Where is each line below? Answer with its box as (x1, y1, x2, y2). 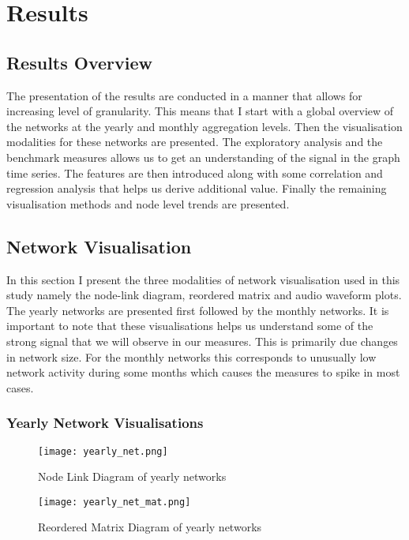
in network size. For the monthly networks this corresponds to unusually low (6, 348, 377, 365)
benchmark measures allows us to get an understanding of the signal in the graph (6, 148, 400, 165)
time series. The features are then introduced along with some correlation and (6, 164, 383, 181)
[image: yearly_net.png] (38, 445, 168, 457)
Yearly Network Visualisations (6, 413, 204, 433)
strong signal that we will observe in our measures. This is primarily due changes (6, 332, 398, 349)
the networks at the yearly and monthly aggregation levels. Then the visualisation (6, 118, 403, 134)
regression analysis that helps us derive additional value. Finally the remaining (6, 180, 387, 197)
